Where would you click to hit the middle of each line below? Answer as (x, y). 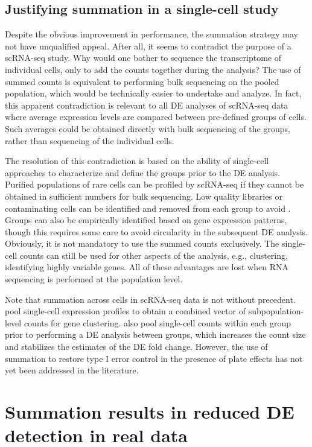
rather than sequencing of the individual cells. (90, 140)
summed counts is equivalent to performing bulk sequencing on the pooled (142, 81)
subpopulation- (276, 311)
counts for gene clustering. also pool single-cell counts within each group (158, 322)
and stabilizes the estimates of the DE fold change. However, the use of (136, 347)
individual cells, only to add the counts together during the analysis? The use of (153, 69)
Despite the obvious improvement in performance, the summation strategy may (151, 34)
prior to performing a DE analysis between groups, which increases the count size (155, 334)
